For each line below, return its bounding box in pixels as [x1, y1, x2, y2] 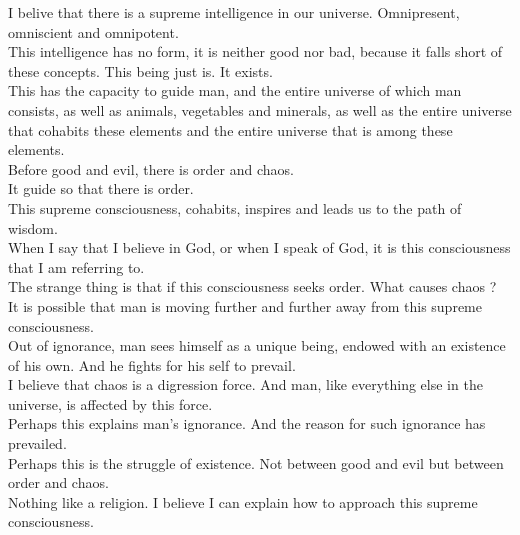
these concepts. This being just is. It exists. [8, 60, 273, 81]
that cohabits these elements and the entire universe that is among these [8, 119, 453, 140]
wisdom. [8, 217, 58, 238]
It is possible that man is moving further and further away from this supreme [8, 295, 482, 316]
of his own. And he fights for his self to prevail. [8, 354, 296, 375]
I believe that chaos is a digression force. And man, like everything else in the [8, 374, 483, 395]
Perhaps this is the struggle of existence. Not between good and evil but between [8, 452, 504, 473]
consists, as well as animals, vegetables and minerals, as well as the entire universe [8, 99, 512, 120]
